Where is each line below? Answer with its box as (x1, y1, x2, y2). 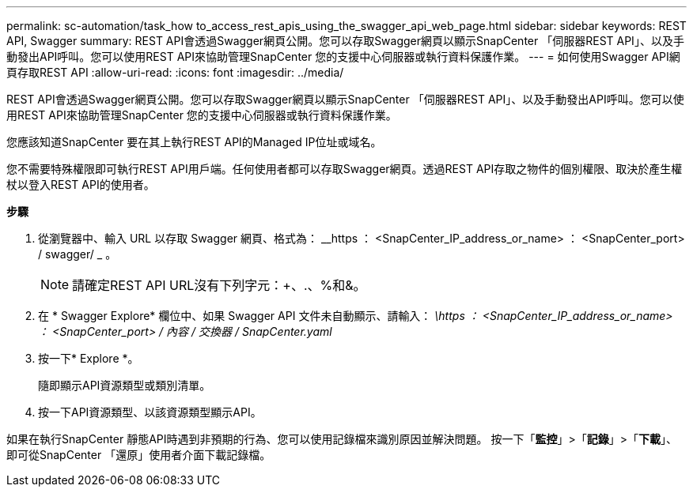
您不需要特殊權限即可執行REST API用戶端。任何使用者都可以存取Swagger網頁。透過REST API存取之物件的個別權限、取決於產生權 (6, 162, 683, 175)
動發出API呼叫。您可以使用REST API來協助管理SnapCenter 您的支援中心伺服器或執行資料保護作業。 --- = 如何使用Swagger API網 (6, 50, 680, 63)
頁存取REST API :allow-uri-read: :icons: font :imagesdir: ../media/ (6, 66, 344, 79)
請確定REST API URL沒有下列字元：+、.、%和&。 (72, 277, 366, 293)
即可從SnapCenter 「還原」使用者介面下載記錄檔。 (6, 448, 271, 461)
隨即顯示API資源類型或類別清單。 (38, 378, 211, 392)
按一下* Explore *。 (38, 352, 139, 365)
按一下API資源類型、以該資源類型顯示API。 (38, 405, 262, 419)
